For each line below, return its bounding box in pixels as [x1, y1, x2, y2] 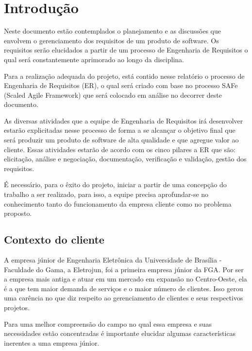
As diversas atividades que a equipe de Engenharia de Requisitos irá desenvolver [4, 115, 243, 125]
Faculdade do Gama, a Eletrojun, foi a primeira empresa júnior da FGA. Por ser [4, 264, 244, 274]
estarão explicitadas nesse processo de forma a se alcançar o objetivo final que [4, 125, 235, 135]
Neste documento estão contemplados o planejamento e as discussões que [4, 26, 221, 36]
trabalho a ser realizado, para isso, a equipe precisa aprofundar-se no [4, 189, 209, 199]
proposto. [4, 208, 32, 218]
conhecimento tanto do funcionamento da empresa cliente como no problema [4, 198, 232, 209]
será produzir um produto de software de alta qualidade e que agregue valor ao [4, 135, 239, 145]
